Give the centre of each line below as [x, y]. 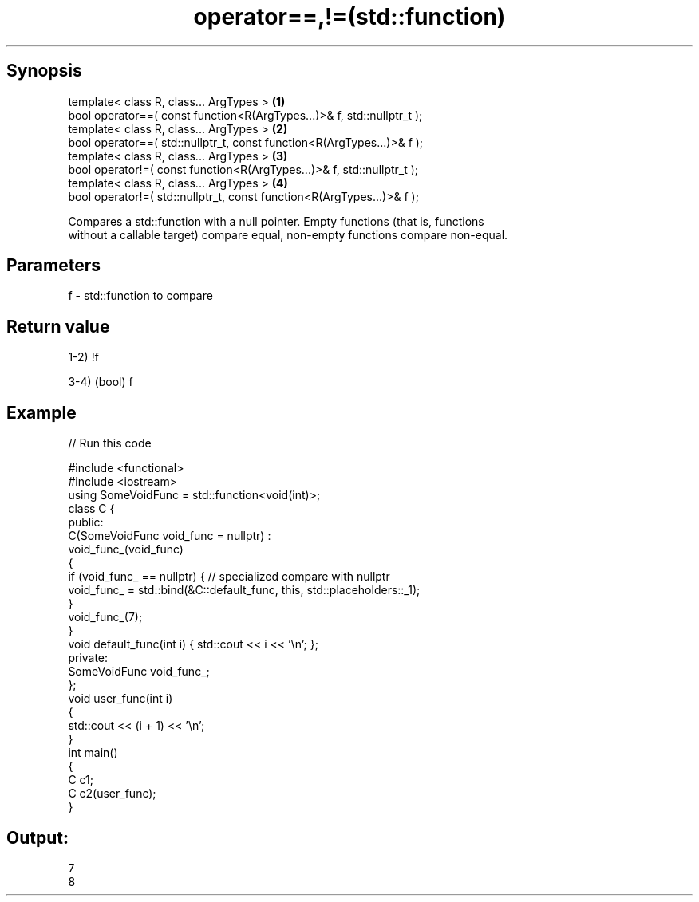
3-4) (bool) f [101, 382]
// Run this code [110, 443]
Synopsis [44, 71]
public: [86, 522]
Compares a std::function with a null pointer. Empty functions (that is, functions [276, 221]
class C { [91, 509]
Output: [38, 837]
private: [88, 658]
